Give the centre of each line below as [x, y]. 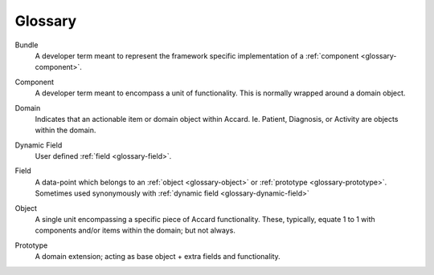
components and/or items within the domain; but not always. [135, 231]
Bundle [27, 45]
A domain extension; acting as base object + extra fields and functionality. [158, 257]
